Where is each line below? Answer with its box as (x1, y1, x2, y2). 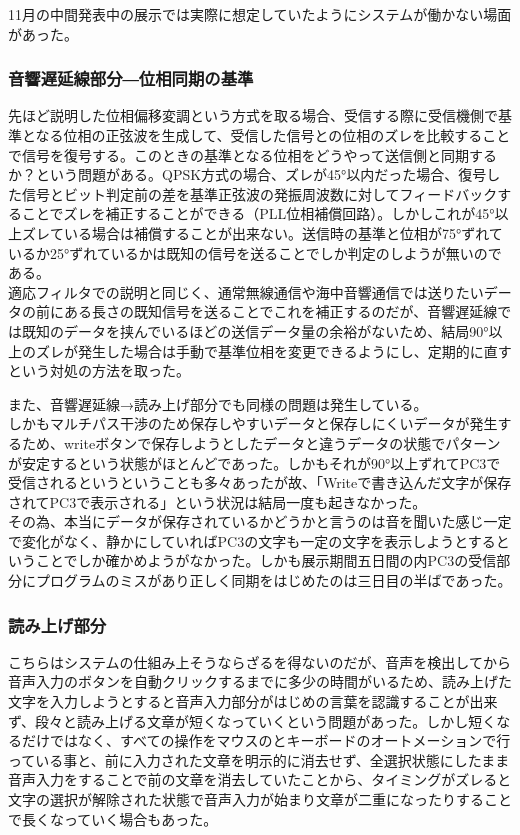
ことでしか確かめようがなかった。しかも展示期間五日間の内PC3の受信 (35, 550, 497, 571)
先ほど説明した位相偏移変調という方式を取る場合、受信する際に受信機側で (8, 105, 498, 126)
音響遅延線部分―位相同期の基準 (8, 66, 254, 91)
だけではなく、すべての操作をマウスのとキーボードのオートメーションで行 (21, 730, 511, 751)
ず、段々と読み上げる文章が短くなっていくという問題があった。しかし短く (8, 710, 497, 731)
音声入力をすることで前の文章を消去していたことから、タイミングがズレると (8, 769, 512, 790)
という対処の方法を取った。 (8, 360, 190, 381)
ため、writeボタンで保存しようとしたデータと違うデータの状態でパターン (21, 432, 501, 453)
